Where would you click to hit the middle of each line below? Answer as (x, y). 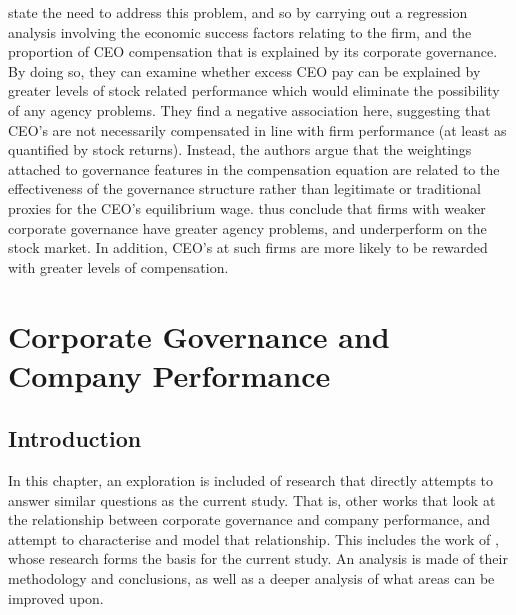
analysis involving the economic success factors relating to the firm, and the (240, 31)
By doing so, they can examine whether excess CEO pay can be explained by (244, 70)
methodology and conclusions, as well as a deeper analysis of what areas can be (251, 578)
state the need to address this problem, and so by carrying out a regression (238, 12)
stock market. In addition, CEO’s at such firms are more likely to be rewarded (248, 247)
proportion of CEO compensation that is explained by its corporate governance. (253, 51)
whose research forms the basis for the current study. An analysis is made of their (258, 558)
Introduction (75, 438)
